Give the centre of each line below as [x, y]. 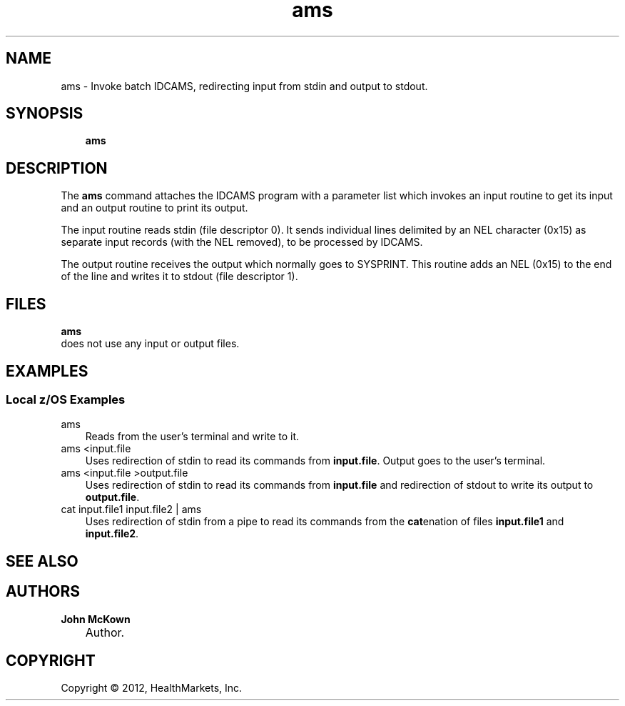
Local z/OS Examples [66, 399]
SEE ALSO [42, 561]
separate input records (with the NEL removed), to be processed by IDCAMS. [242, 242]
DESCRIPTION [57, 168]
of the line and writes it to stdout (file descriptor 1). [179, 277]
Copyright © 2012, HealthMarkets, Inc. [152, 688]
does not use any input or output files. [150, 344]
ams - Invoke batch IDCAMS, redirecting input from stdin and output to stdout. [244, 86]
